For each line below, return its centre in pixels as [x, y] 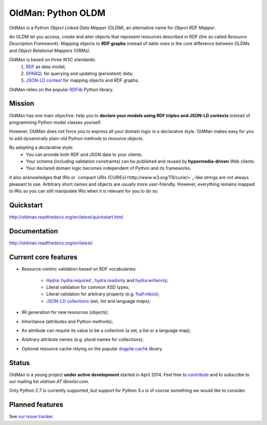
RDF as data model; [46, 66]
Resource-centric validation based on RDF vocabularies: [79, 269]
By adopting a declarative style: [41, 147]
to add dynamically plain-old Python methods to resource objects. [76, 138]
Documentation [34, 231]
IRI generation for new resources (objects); [65, 312]
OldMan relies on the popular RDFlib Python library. [61, 90]
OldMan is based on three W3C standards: [52, 60]
